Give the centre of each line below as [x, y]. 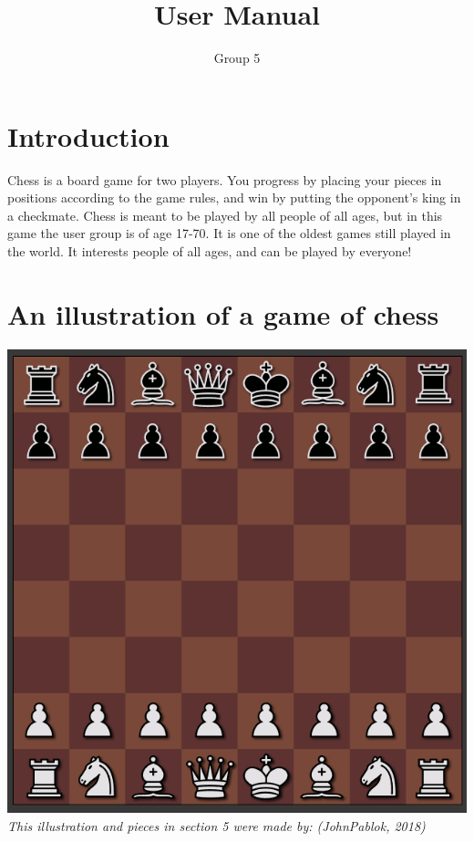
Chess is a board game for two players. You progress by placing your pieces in [225, 179]
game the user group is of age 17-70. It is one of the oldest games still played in [229, 233]
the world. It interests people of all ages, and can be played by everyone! [210, 251]
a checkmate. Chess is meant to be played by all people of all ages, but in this [225, 215]
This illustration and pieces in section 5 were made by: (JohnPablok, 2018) [216, 826]
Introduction [88, 135]
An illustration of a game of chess [223, 313]
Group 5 [237, 58]
